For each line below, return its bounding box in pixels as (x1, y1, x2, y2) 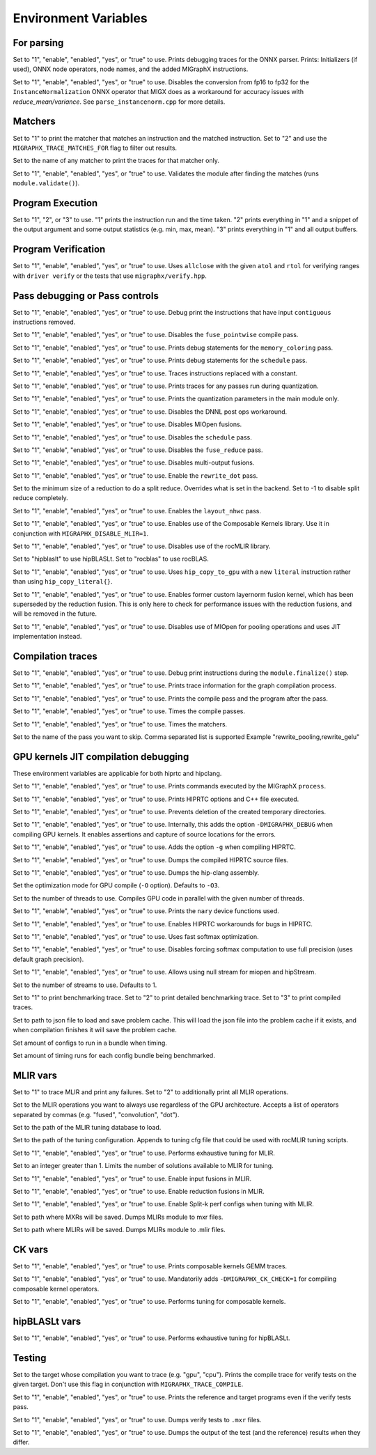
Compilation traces (13, 650, 97, 662)
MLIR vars (13, 1069, 57, 1081)
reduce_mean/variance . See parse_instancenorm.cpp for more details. (13, 98, 226, 106)
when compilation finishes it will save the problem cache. (13, 1026, 177, 1034)
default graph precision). (13, 955, 84, 963)
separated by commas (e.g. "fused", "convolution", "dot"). (13, 1110, 180, 1119)
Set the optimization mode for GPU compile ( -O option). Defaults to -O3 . (13, 881, 220, 889)
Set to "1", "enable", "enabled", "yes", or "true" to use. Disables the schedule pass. (13, 433, 252, 442)
